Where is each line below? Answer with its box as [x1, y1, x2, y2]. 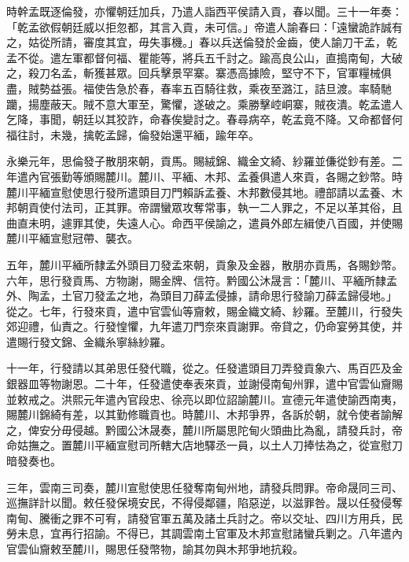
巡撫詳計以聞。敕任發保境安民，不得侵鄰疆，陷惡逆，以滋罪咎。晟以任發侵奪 [6, 494, 403, 511]
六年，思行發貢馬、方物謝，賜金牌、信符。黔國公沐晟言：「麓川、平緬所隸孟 [6, 272, 397, 288]
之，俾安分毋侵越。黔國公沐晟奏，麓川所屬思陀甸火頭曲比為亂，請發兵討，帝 [6, 421, 403, 438]
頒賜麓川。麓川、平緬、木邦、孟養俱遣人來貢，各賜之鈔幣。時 [83, 168, 403, 184]
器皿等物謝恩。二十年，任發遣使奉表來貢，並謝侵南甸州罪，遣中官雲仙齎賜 [17, 375, 403, 392]
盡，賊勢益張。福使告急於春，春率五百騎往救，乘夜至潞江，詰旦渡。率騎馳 [6, 79, 392, 96]
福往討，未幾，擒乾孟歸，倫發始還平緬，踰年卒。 [6, 126, 260, 142]
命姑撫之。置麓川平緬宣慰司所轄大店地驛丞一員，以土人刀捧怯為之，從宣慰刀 [6, 437, 403, 453]
